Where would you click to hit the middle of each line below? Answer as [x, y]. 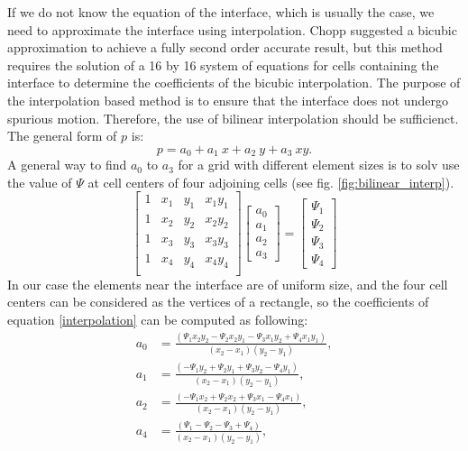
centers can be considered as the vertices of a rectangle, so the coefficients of [218, 302]
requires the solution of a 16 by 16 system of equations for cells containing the [223, 64]
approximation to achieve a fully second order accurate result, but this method [225, 47]
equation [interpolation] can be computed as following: [158, 319]
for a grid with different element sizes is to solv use [319, 165]
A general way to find [67, 165]
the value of [40, 182]
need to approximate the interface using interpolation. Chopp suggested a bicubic [232, 29]
